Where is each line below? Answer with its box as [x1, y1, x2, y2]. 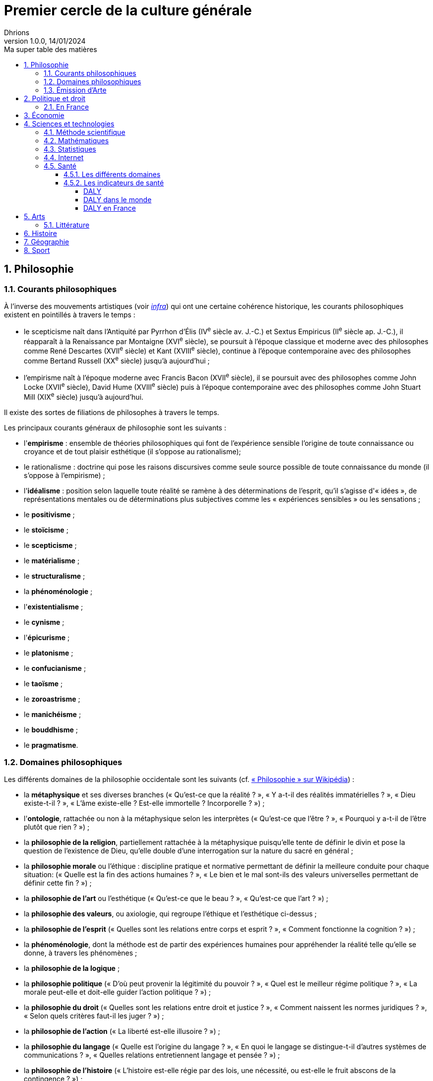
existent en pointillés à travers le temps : [4, 310, 135, 319]
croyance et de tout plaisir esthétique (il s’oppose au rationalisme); [24, 447, 241, 456]
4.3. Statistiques [44, 144, 96, 153]
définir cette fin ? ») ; [24, 879, 92, 888]
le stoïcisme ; [24, 525, 68, 534]
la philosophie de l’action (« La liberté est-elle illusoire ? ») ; [24, 1027, 220, 1036]
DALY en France [83, 203, 136, 212]
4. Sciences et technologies [24, 119, 115, 128]
